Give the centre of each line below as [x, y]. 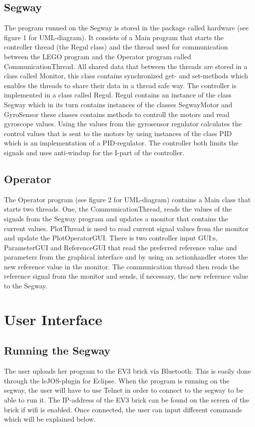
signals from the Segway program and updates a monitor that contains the [116, 218]
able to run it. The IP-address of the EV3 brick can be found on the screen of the [127, 400]
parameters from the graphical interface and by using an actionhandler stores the [126, 257]
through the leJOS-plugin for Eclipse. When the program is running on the [117, 380]
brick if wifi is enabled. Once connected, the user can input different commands [123, 409]
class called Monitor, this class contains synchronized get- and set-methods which [126, 76]
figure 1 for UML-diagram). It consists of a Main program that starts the [114, 37]
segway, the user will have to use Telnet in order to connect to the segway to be [124, 390]
